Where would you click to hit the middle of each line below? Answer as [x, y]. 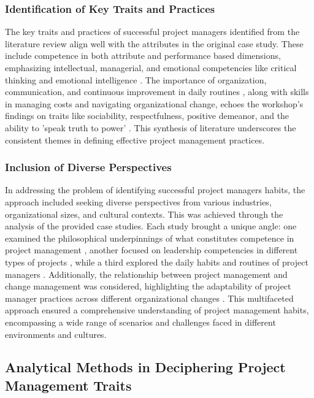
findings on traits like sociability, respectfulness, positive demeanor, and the [147, 116]
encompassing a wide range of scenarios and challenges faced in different [140, 322]
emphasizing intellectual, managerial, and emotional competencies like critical [151, 67]
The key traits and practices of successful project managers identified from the [152, 32]
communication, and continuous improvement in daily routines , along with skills [157, 92]
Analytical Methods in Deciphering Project [145, 367]
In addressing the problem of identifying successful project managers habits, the [155, 190]
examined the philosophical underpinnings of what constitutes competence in [150, 238]
